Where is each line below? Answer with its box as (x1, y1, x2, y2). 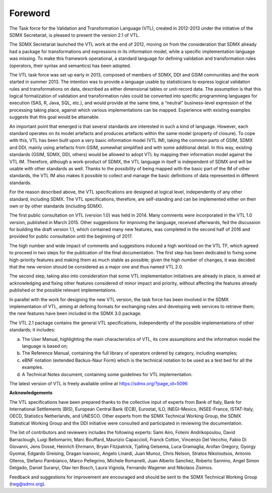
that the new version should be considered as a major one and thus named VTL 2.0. (9, 264, 183, 270)
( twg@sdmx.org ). (9, 481, 46, 487)
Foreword (9, 8, 50, 19)
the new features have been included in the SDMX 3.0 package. (9, 310, 142, 317)
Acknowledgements (9, 390, 53, 396)
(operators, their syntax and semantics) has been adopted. (9, 62, 131, 68)
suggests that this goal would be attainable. (9, 114, 100, 120)
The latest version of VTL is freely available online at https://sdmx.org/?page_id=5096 (9, 380, 188, 386)
